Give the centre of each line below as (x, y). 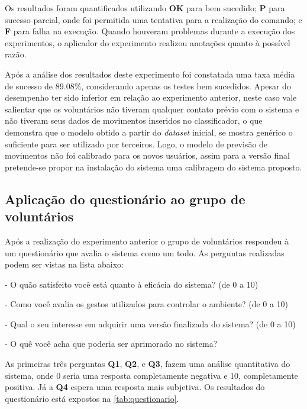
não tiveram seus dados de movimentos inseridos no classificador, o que (134, 120)
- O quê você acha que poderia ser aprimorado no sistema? (111, 344)
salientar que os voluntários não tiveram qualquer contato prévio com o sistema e (152, 109)
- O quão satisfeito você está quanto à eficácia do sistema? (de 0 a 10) (132, 284)
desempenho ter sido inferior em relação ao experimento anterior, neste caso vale (151, 97)
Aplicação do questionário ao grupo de (125, 199)
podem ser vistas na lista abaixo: (64, 264)
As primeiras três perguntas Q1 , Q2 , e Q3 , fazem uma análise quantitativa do (148, 364)
